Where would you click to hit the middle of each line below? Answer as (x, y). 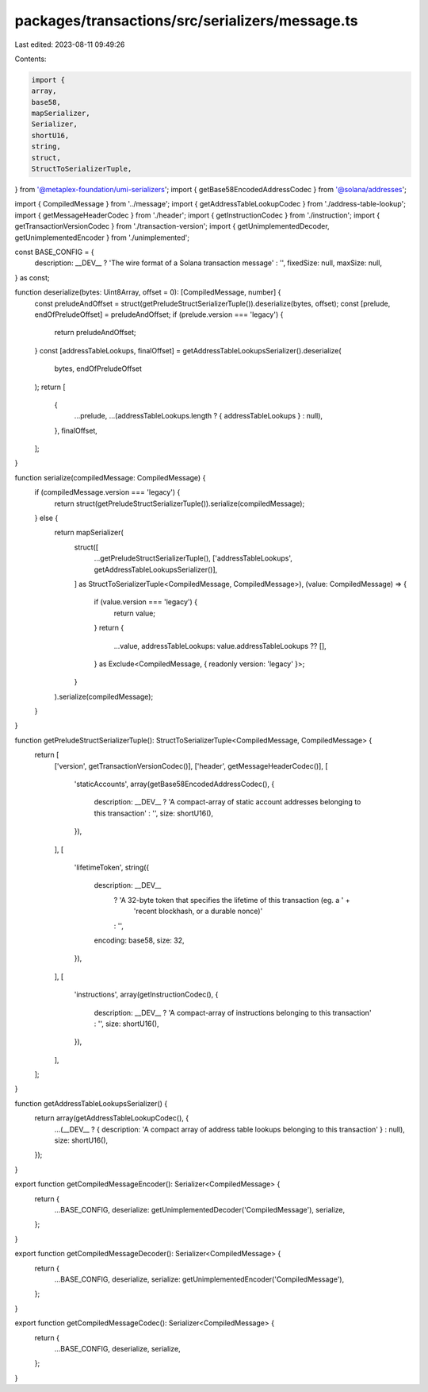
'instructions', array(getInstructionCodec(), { (146, 995)
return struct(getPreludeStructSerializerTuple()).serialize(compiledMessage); (180, 503)
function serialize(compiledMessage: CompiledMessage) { (110, 477)
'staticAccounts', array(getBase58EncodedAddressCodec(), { (174, 784)
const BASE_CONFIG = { (54, 252)
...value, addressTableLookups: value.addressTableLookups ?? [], (220, 646)
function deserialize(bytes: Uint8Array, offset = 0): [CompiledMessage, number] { (148, 292)
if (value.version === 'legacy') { (146, 602)
